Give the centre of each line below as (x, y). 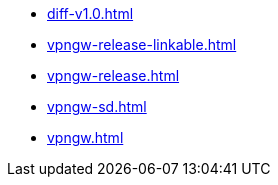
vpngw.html (85, 137)
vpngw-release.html (113, 75)
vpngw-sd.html (97, 106)
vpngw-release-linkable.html (142, 44)
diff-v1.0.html (90, 13)
